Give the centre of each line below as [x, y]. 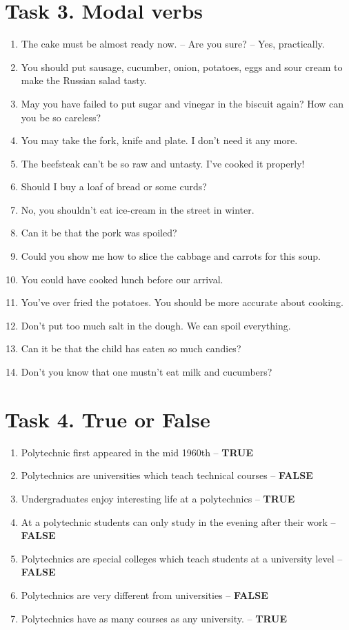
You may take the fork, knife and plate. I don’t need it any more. [159, 140]
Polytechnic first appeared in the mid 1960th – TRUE [137, 452]
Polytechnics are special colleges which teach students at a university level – [182, 558]
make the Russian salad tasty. [84, 80]
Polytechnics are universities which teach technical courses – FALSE [167, 475]
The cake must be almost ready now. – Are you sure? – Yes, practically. [173, 44]
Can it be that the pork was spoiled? [99, 233]
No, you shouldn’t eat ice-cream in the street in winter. [138, 209]
